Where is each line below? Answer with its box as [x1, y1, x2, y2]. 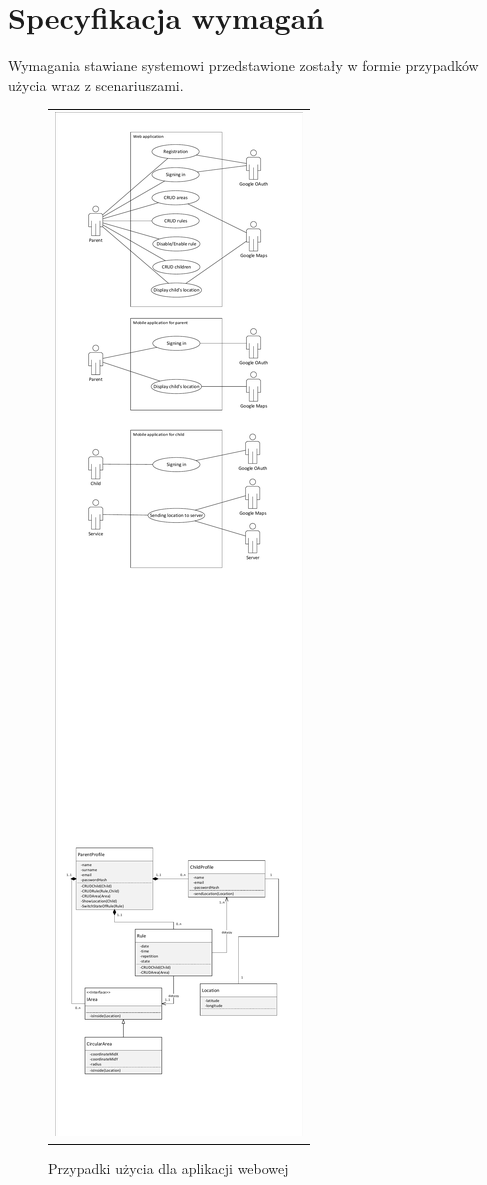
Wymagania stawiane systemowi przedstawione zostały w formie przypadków [8, 55, 479, 76]
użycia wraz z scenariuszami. [8, 74, 184, 95]
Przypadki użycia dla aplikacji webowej [48, 1158, 289, 1179]
